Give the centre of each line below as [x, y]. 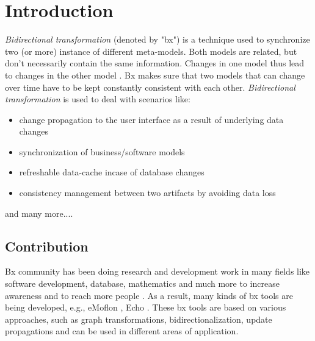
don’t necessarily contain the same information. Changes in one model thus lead [155, 63]
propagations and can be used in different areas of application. [122, 331]
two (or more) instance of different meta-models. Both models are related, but [151, 51]
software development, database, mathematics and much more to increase [142, 283]
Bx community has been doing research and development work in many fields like [157, 271]
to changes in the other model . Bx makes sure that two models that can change [155, 75]
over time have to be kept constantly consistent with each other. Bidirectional [150, 87]
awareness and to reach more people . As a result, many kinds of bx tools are [149, 295]
